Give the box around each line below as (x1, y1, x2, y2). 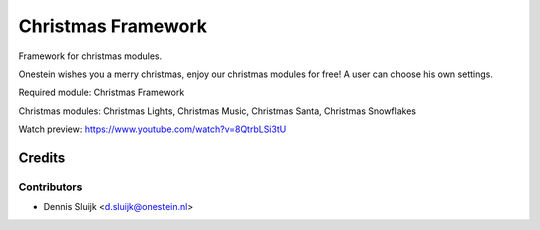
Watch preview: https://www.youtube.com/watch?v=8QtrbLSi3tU (18, 123, 287, 135)
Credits (18, 149, 66, 166)
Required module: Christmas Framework (18, 86, 185, 99)
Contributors (18, 180, 83, 194)
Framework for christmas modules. (18, 50, 163, 62)
